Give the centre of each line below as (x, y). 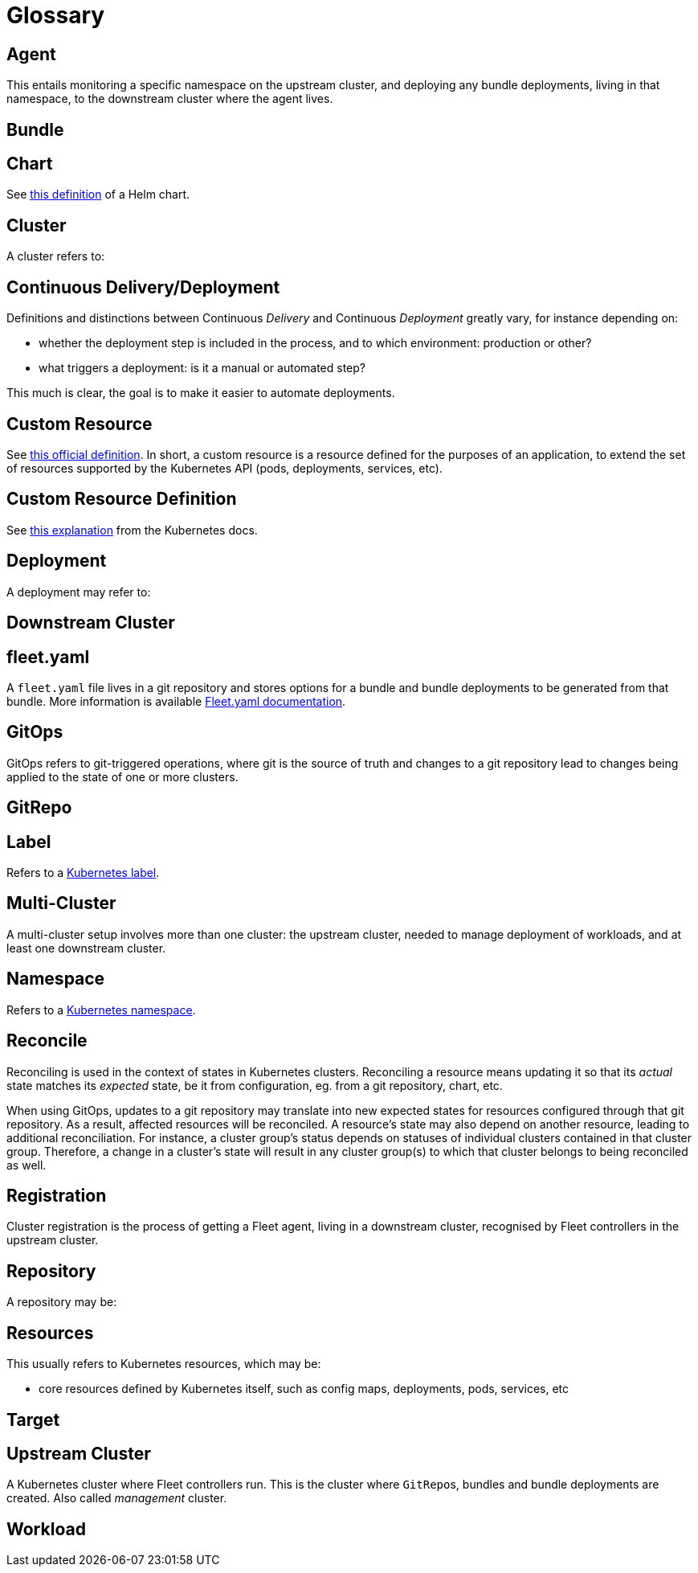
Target (33, 1419)
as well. (27, 1165)
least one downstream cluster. (86, 948)
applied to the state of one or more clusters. (122, 776)
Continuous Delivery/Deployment (143, 287)
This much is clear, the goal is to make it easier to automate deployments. (201, 393)
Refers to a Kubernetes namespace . (101, 1010)
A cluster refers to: (56, 256)
